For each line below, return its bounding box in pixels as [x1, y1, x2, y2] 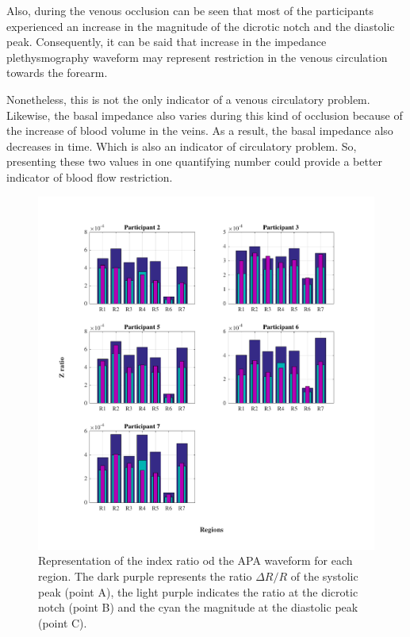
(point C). [38, 614, 87, 631]
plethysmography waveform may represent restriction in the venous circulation [6, 48, 388, 65]
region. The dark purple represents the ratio [38, 568, 252, 585]
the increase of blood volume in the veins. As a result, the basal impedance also [6, 122, 393, 139]
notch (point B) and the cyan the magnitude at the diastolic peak [38, 599, 358, 616]
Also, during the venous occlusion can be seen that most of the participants [6, 2, 374, 18]
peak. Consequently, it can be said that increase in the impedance [6, 33, 327, 50]
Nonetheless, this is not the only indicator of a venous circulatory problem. [6, 90, 370, 107]
